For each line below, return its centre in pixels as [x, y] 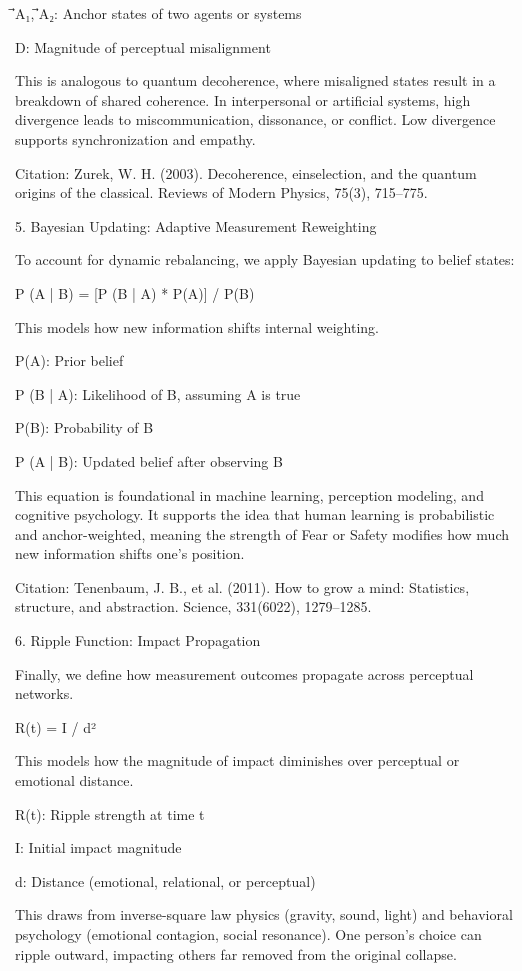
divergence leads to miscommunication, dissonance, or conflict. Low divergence [255, 119]
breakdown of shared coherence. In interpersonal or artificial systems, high [243, 99]
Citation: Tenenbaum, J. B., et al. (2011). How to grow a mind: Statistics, [242, 586]
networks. [44, 693]
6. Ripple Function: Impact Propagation [138, 640]
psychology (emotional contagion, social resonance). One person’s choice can [248, 934]
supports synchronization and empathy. [135, 138]
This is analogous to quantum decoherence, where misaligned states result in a [255, 80]
